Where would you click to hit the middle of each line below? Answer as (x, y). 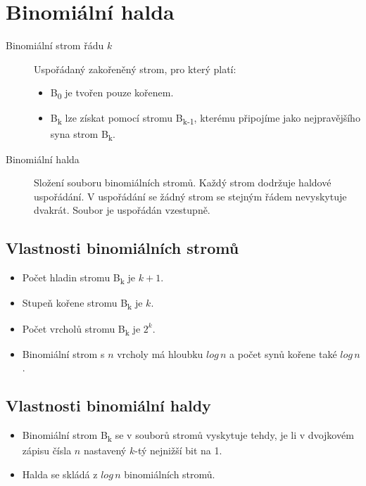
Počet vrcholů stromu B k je (81, 329)
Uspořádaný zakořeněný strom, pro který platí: (135, 69)
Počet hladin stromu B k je (79, 279)
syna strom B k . (83, 134)
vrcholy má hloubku (160, 353)
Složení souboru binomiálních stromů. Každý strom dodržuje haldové (183, 183)
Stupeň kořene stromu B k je (82, 304)
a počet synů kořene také (283, 353)
